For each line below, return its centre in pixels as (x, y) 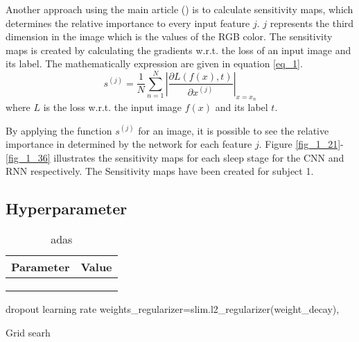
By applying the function (59, 130)
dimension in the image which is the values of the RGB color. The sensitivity (169, 36)
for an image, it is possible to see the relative (234, 130)
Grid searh (28, 332)
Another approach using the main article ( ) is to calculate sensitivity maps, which (179, 9)
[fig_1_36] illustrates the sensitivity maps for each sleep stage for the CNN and (175, 157)
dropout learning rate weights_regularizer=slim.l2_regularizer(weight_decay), (173, 309)
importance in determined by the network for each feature (129, 144)
